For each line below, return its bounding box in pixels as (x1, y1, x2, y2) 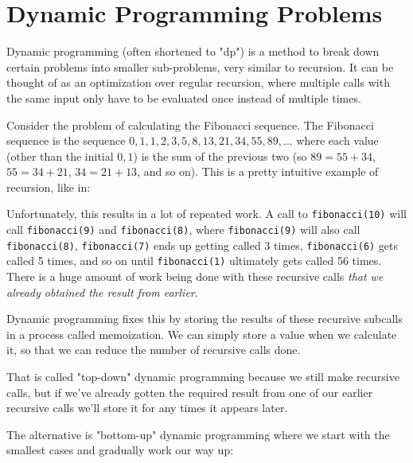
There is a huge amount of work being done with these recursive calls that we (6, 268, 384, 285)
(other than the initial (6, 147, 114, 164)
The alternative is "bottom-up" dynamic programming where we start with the (6, 426, 390, 442)
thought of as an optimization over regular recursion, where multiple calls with (6, 74, 390, 91)
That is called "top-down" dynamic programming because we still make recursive (6, 368, 399, 385)
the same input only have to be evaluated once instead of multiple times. (6, 89, 361, 106)
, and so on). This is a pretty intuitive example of (137, 163, 379, 180)
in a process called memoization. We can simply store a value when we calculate (6, 325, 397, 342)
